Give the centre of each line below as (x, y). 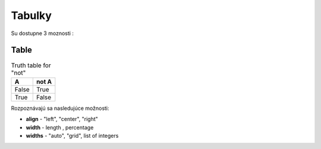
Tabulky (31, 15)
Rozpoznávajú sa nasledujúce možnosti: (60, 108)
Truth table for (31, 65)
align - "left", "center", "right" (62, 119)
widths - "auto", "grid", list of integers (72, 136)
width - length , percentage (60, 127)
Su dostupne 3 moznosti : (43, 33)
